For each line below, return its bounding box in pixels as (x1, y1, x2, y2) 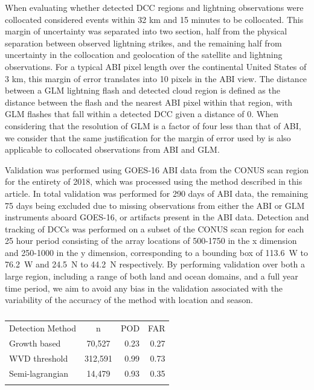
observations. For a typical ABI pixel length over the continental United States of (5, 60, 307, 72)
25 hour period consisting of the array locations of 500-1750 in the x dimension (5, 234, 297, 247)
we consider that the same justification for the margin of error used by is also (5, 131, 291, 144)
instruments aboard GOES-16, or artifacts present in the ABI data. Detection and (5, 211, 309, 223)
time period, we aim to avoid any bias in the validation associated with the (5, 281, 283, 294)
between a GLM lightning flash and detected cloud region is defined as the (5, 84, 280, 97)
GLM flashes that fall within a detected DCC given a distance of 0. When (5, 107, 278, 120)
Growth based (9, 336, 61, 349)
